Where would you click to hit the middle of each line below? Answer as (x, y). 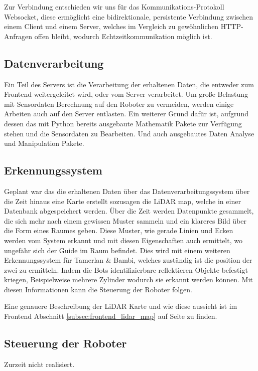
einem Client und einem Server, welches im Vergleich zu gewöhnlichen (111, 26)
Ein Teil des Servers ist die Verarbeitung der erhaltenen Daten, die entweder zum (129, 84)
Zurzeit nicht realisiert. (39, 364)
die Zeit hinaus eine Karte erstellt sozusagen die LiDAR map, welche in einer (122, 201)
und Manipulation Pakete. (44, 143)
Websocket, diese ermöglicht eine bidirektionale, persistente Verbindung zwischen (128, 16)
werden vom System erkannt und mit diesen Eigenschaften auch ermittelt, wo (123, 240)
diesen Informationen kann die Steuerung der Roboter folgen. (98, 289)
